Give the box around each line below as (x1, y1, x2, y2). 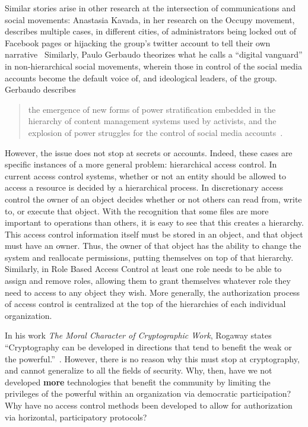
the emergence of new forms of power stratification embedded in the (28, 103, 276, 115)
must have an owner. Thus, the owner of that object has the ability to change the (5, 239, 301, 252)
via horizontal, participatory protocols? (5, 410, 147, 423)
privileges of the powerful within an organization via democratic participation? (5, 387, 291, 400)
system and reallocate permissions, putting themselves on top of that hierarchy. (5, 251, 294, 263)
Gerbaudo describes (5, 83, 76, 96)
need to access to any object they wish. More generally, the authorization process (5, 286, 300, 298)
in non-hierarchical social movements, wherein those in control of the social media (5, 59, 302, 72)
